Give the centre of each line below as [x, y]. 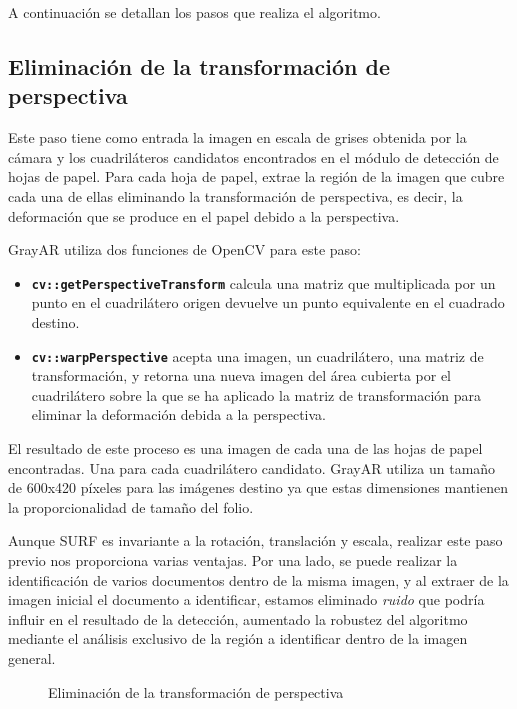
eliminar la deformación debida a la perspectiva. [179, 414]
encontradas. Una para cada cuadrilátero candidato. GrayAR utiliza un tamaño [252, 467]
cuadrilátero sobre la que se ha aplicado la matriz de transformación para [256, 394]
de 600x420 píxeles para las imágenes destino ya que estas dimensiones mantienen [258, 487]
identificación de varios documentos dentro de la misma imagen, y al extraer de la [258, 579]
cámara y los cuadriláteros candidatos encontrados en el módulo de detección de [253, 156]
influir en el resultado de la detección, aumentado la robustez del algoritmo [238, 618]
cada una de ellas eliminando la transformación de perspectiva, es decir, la [235, 195]
